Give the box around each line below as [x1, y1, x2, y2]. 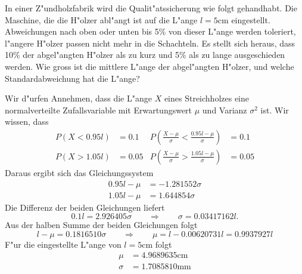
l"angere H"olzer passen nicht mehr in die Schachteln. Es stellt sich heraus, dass [5, 36, 295, 49]
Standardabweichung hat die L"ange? [5, 72, 140, 84]
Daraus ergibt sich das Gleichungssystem [5, 167, 154, 178]
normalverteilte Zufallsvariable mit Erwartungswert [5, 103, 192, 116]
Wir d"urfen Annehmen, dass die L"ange [5, 92, 152, 104]
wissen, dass [5, 115, 49, 128]
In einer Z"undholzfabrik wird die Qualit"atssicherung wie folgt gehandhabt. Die [5, 2, 297, 14]
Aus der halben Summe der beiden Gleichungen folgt [5, 218, 198, 231]
